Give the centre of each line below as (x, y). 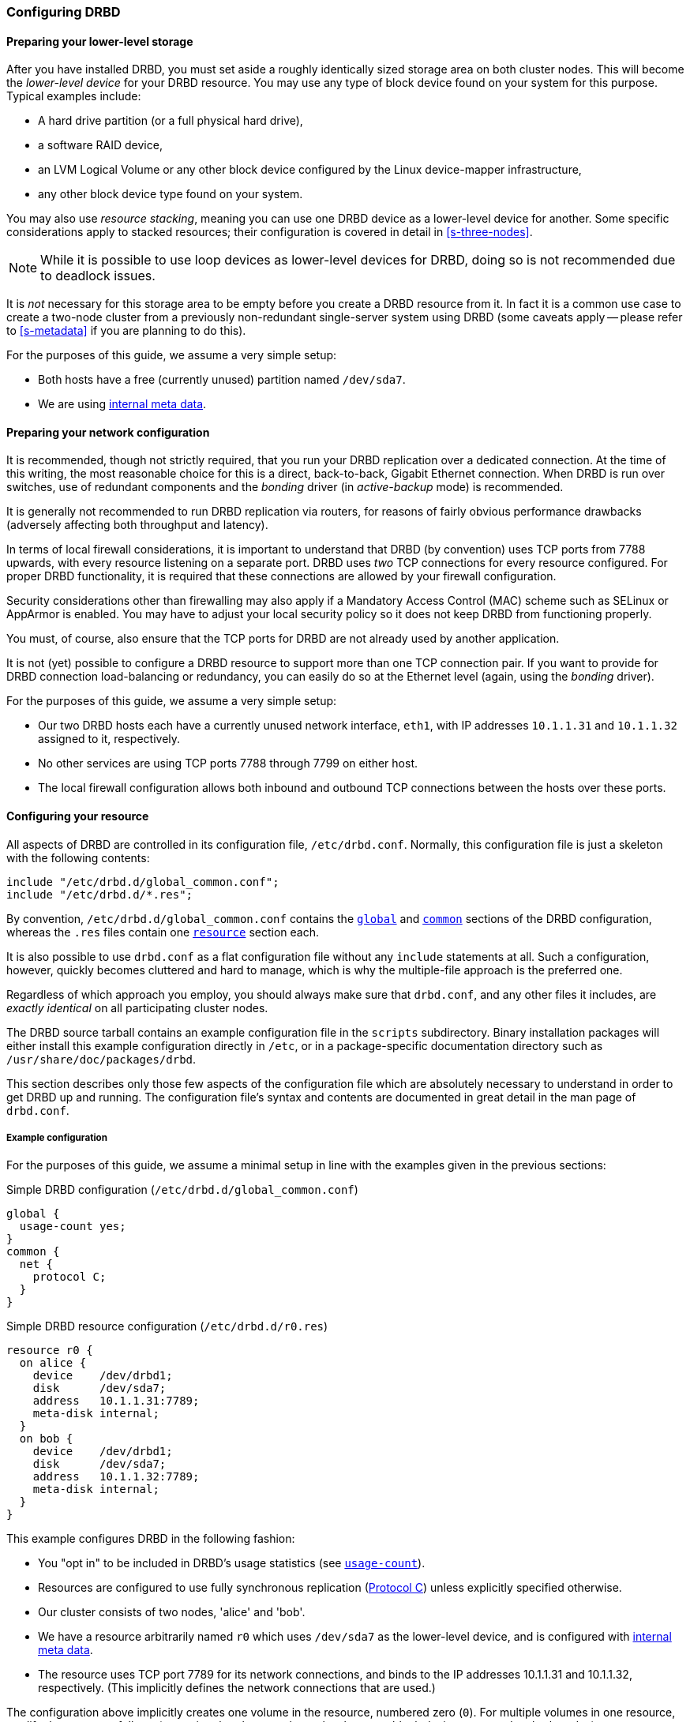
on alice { (53, 1363)
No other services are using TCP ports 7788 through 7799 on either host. (228, 763)
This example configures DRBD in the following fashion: (151, 1539)
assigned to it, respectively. (109, 739)
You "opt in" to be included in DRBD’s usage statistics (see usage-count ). (232, 1563)
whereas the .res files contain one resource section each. (163, 932)
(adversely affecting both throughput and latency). (137, 525)
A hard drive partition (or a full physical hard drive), (171, 121)
